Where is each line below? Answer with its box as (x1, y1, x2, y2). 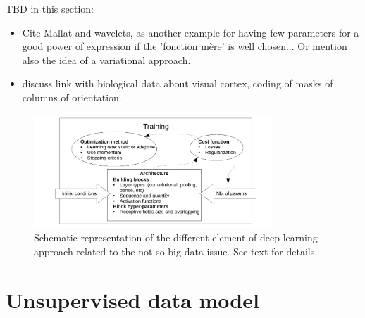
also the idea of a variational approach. (22, 52, 191, 67)
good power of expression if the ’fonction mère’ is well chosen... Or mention (22, 39, 347, 53)
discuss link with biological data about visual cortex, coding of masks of (22, 76, 333, 91)
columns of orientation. (22, 89, 122, 104)
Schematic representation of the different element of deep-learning (34, 230, 318, 245)
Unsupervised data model (6, 285, 259, 314)
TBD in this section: (6, 1, 94, 15)
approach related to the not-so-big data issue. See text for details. (34, 244, 318, 259)
